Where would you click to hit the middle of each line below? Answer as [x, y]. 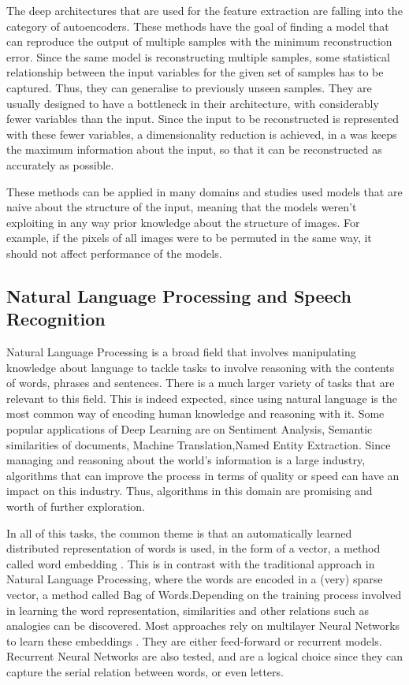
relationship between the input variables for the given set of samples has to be [195, 72]
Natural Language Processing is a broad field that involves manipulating [181, 352]
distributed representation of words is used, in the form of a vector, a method [193, 548]
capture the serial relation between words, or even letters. [145, 671]
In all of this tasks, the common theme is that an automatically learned [179, 532]
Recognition [56, 319]
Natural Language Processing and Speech [179, 295]
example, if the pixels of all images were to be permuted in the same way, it [189, 238]
